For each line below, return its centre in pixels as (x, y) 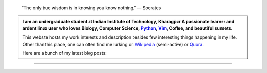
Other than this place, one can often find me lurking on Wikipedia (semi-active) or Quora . (113, 44)
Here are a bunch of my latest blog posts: (65, 53)
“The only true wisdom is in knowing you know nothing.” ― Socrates (91, 8)
